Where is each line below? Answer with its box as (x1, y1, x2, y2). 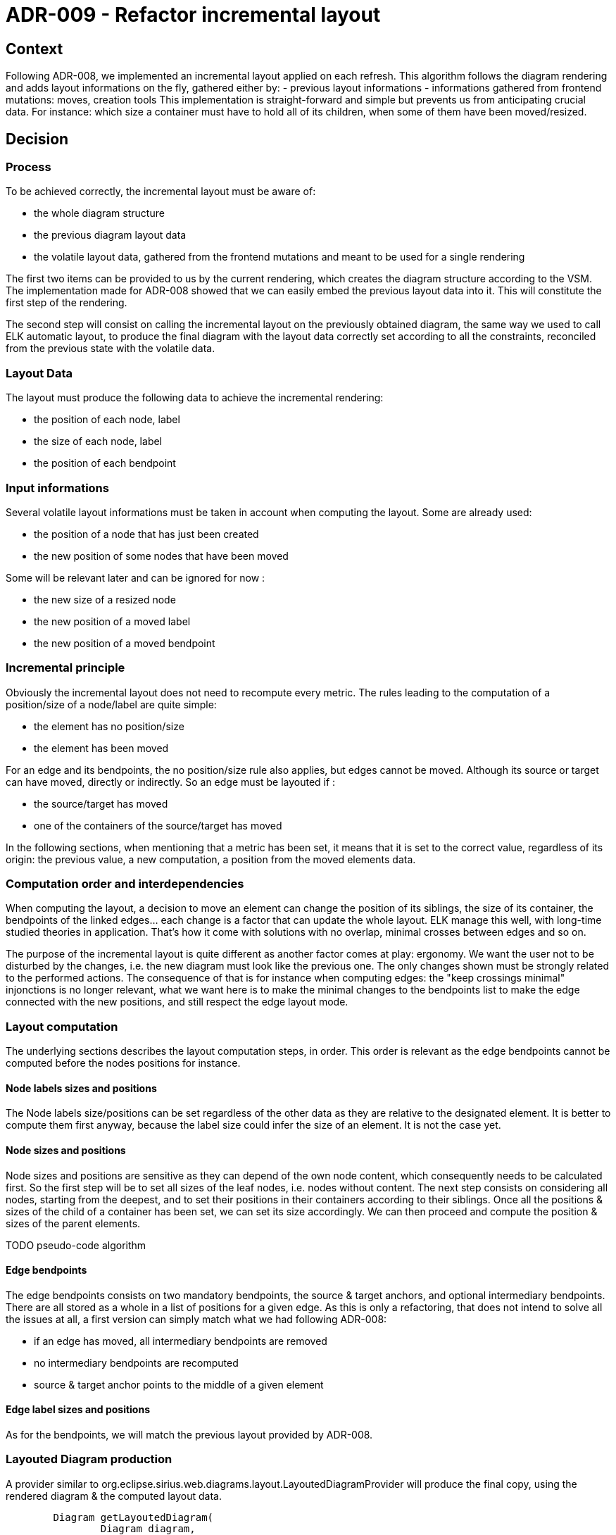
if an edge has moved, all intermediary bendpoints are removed (34, 1334, 327, 1347)
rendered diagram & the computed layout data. (6, 1489, 222, 1502)
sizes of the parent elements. (6, 1217, 141, 1229)
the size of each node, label (34, 435, 162, 448)
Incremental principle (6, 660, 125, 675)
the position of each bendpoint (34, 457, 176, 470)
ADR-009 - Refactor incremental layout (6, 3, 381, 27)
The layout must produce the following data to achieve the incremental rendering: (6, 391, 384, 404)
